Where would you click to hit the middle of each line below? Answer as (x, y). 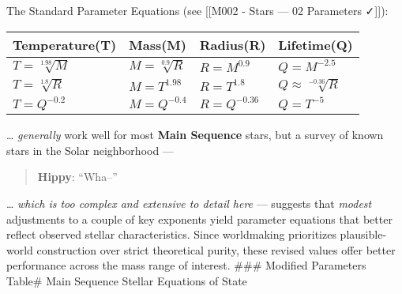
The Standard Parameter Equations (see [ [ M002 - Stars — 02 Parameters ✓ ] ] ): (197, 10)
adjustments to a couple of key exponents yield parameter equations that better (199, 219)
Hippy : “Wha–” (77, 177)
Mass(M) (158, 44)
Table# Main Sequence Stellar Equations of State (127, 280)
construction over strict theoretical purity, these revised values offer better (216, 249)
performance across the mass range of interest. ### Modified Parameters (186, 265)
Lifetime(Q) (316, 44)
